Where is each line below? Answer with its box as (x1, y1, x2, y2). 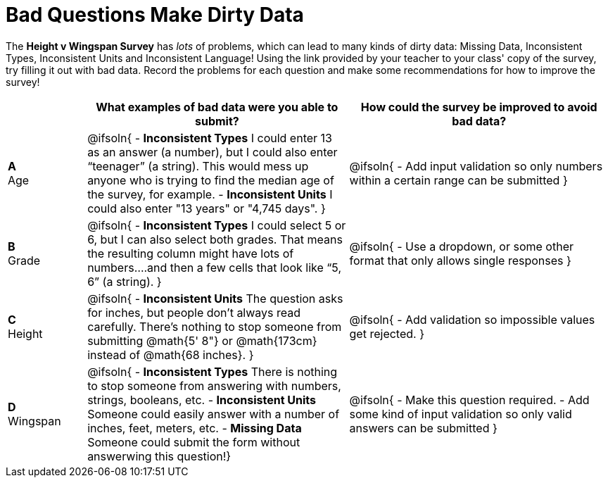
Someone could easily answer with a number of (87, 406, 340, 421)
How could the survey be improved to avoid (360, 99, 597, 114)
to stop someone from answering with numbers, (87, 378, 341, 393)
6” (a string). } (87, 274, 162, 289)
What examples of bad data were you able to (96, 99, 338, 114)
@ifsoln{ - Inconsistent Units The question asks (87, 291, 343, 306)
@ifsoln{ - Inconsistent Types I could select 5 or (87, 218, 346, 232)
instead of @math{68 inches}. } (87, 347, 254, 362)
